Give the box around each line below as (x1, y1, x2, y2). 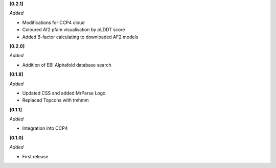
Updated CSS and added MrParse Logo (22, 90, 106, 96)
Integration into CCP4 (22, 125, 68, 131)
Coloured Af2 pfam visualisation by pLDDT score (22, 27, 125, 33)
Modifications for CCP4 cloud (22, 19, 85, 26)
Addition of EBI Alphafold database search (22, 62, 112, 68)
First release (22, 153, 49, 159)
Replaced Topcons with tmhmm (22, 97, 89, 103)
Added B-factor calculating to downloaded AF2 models (22, 34, 139, 40)
